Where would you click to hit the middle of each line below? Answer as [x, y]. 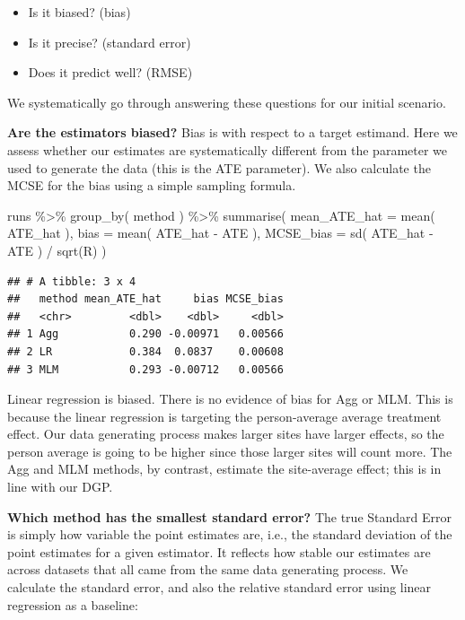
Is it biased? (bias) [79, 12]
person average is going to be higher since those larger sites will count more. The [230, 451]
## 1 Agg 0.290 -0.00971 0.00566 [145, 334]
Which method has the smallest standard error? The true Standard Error [229, 516]
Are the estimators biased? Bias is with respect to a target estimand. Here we [232, 132]
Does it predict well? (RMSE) [110, 72]
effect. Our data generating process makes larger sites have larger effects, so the [226, 434]
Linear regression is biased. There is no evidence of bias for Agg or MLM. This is [230, 399]
